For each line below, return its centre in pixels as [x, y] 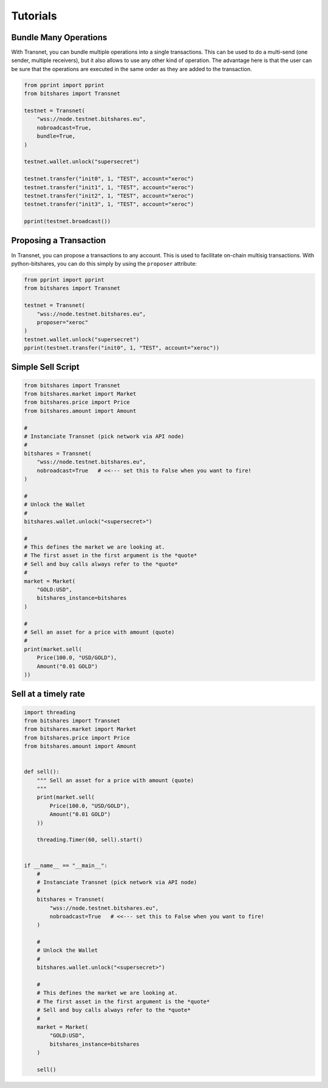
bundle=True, [56, 136]
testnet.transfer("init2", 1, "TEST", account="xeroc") [109, 196]
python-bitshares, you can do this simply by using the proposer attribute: [104, 263]
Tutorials [34, 16]
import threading [50, 712]
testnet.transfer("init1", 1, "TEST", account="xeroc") [109, 187]
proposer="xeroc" [63, 322]
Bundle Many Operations [59, 37]
